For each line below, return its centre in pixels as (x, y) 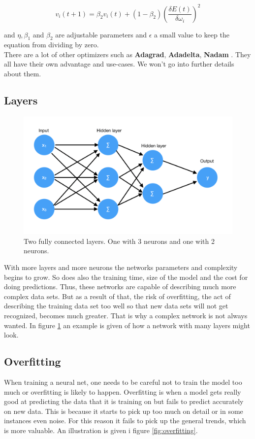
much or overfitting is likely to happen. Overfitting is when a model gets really (123, 391)
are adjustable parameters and (101, 34)
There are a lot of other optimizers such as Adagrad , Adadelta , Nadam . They (127, 54)
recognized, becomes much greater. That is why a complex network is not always (126, 315)
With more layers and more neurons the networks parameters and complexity (121, 267)
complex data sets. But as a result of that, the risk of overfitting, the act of (117, 296)
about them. (23, 74)
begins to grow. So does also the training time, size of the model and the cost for (126, 277)
